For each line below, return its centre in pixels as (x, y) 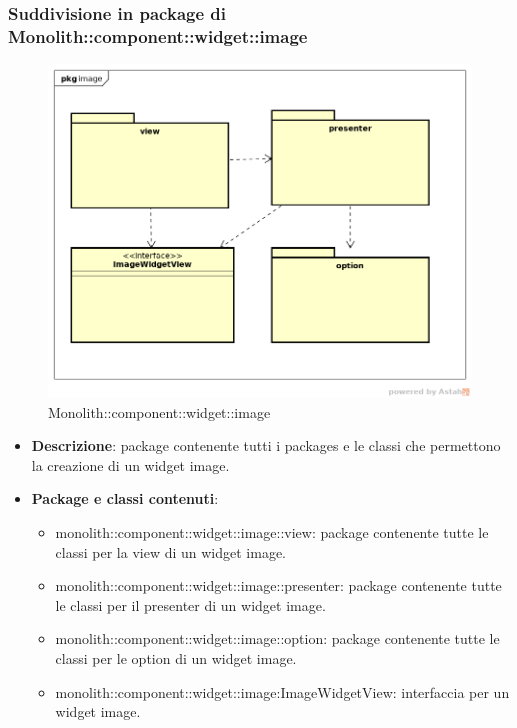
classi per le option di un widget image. (176, 657)
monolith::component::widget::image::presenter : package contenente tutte (278, 585)
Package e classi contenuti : (125, 498)
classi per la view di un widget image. (170, 551)
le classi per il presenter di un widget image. (190, 604)
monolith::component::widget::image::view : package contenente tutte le (272, 532)
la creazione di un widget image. (130, 464)
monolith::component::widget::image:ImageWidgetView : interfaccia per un (282, 691)
